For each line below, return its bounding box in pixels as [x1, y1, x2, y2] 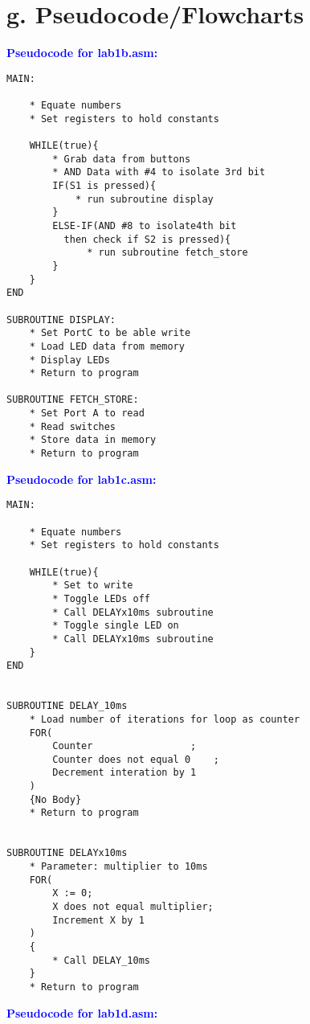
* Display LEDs [29, 354, 110, 366]
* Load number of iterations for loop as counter [29, 713, 300, 725]
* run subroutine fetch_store [87, 247, 248, 259]
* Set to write [52, 580, 133, 592]
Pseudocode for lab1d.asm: [6, 1004, 158, 1021]
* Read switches [29, 420, 116, 432]
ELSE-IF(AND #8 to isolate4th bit [52, 219, 237, 231]
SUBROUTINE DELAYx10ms [6, 847, 128, 859]
